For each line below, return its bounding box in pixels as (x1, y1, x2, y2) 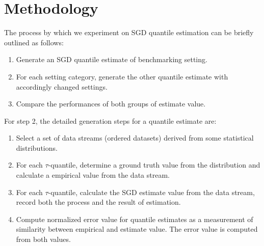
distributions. (16, 142, 58, 153)
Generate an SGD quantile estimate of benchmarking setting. (16, 54, 207, 65)
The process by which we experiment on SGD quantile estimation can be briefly (4, 27, 254, 38)
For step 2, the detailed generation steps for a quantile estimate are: (4, 115, 217, 126)
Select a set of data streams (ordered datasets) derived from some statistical (16, 132, 254, 143)
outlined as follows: (4, 37, 64, 47)
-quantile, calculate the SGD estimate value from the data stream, (48, 186, 255, 197)
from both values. (16, 234, 71, 244)
